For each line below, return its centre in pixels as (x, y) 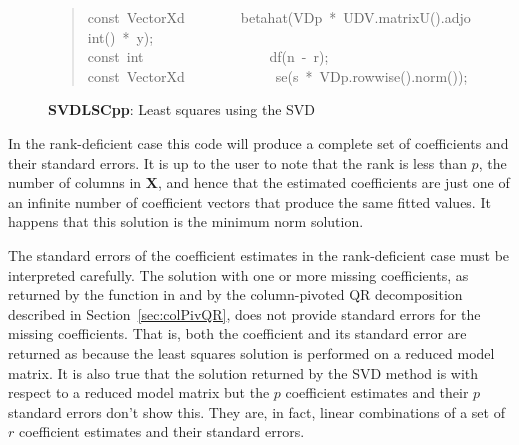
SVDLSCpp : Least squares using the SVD (182, 109)
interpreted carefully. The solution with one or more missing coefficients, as (238, 274)
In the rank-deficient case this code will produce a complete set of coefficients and (258, 142)
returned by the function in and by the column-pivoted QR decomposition (235, 294)
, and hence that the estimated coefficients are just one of (333, 182)
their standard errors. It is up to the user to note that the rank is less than (237, 162)
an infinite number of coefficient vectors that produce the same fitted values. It (249, 201)
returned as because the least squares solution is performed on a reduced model (251, 352)
